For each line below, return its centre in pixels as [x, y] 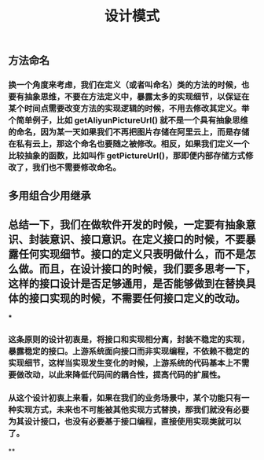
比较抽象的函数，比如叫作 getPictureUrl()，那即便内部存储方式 [127, 156]
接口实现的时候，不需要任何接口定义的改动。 [137, 298]
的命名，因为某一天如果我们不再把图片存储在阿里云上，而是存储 [129, 132]
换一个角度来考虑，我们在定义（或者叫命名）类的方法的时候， [125, 85]
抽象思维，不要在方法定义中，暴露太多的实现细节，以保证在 [137, 97]
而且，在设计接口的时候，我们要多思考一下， [147, 269]
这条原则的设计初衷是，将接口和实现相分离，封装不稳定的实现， [129, 340]
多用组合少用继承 [49, 195]
